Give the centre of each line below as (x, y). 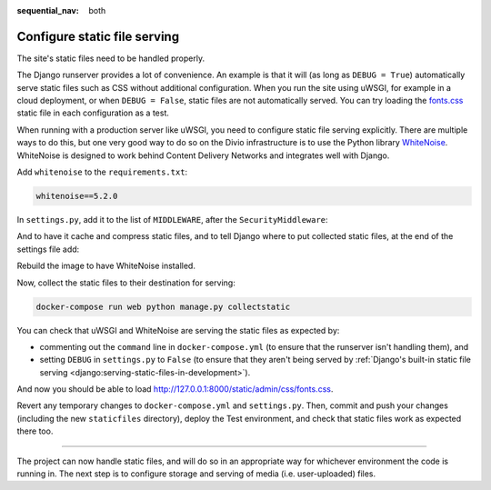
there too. (35, 431)
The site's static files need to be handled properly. (110, 58)
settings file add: (48, 249)
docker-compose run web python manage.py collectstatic (163, 306)
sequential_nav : (48, 10)
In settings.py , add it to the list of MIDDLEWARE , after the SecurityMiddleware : (172, 220)
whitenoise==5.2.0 (77, 196)
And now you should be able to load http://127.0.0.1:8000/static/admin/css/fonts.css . (175, 389)
